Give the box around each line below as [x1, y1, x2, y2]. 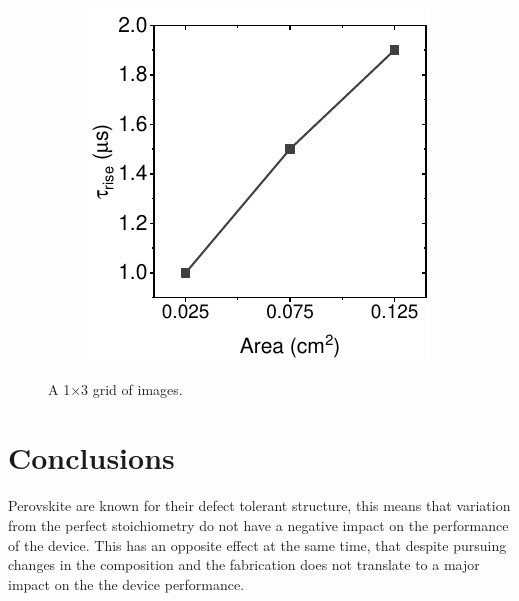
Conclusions [8, 437, 175, 478]
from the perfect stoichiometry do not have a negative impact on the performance [8, 514, 509, 535]
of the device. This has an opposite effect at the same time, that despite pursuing [8, 534, 507, 555]
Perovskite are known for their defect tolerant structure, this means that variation [8, 495, 511, 516]
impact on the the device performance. [8, 573, 245, 594]
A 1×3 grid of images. [48, 378, 183, 399]
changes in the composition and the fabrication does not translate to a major [8, 554, 480, 575]
